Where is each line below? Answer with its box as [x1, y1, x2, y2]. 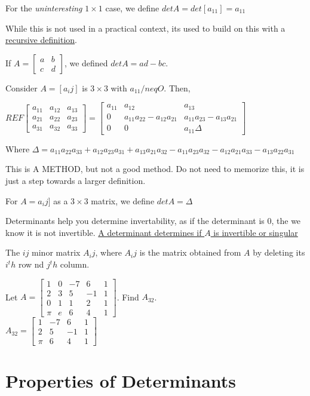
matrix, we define [91, 194, 155, 207]
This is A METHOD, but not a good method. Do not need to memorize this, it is [5, 162, 305, 175]
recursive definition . [5, 33, 77, 46]
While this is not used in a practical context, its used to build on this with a [5, 22, 286, 34]
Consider [5, 81, 38, 94]
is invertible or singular [213, 226, 298, 238]
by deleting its [253, 246, 305, 259]
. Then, [164, 81, 191, 94]
